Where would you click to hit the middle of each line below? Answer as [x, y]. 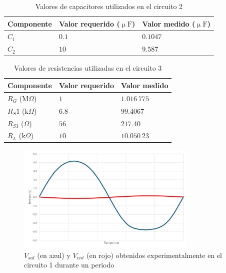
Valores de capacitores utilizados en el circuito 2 [109, 6]
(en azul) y [54, 255]
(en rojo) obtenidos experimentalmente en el [154, 255]
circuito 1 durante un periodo [69, 265]
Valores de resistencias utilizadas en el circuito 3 [88, 68]
